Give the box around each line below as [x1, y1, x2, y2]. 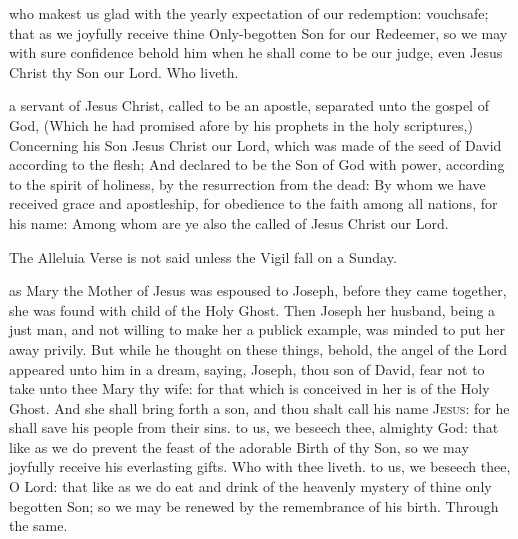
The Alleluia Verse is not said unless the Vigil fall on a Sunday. [9, 246, 397, 267]
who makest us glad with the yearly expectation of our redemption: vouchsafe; [9, 3, 489, 23]
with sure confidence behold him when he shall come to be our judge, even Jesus [9, 42, 503, 63]
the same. [9, 515, 68, 536]
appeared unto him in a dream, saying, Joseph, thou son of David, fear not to [9, 358, 485, 379]
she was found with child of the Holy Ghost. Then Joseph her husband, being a [9, 299, 496, 320]
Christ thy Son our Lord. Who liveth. [9, 61, 239, 82]
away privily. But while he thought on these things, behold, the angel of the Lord [9, 338, 508, 359]
